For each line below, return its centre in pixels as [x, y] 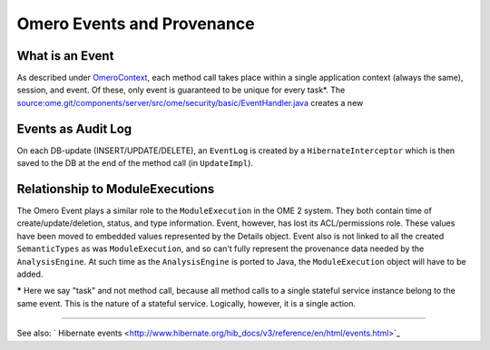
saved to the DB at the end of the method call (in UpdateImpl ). [135, 163]
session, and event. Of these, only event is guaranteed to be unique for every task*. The [181, 90]
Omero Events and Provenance [136, 24]
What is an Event [65, 56]
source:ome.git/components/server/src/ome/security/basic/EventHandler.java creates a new [190, 102]
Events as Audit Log [74, 128]
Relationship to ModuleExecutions [116, 189]
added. [30, 274]
